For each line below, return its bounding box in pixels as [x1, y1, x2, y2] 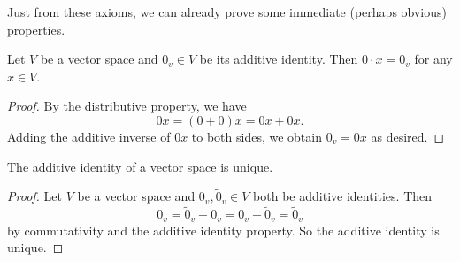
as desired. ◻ [371, 127, 445, 145]
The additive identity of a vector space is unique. [7, 157, 273, 175]
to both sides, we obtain [191, 127, 322, 145]
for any [414, 50, 453, 68]
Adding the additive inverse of [7, 127, 171, 145]
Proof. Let [7, 187, 62, 205]
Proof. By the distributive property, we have [7, 96, 247, 115]
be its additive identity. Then [199, 50, 358, 68]
